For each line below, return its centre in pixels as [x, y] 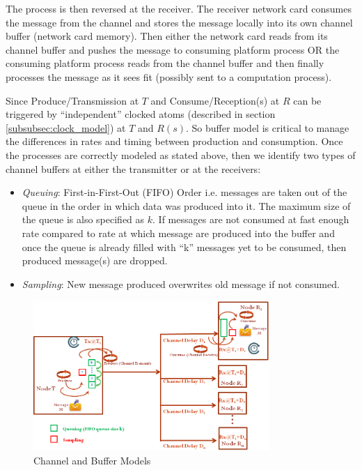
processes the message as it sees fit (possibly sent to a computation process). [169, 76]
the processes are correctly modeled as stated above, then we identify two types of [181, 154]
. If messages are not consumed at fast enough [251, 219]
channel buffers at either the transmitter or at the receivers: [133, 168]
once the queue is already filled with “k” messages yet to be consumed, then [184, 247]
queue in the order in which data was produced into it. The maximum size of [186, 205]
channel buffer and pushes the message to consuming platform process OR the [173, 49]
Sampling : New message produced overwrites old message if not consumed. [181, 283]
